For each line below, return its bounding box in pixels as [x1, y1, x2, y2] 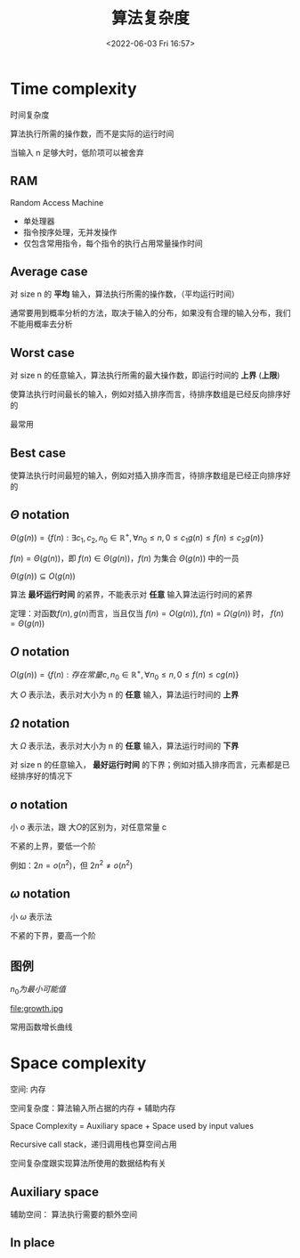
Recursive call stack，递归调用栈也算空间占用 [10, 1139, 177, 1149]
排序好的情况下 [17, 771, 73, 782]
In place [10, 1235, 55, 1251]
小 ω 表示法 [10, 911, 53, 921]
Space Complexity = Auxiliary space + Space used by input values [10, 1121, 255, 1132]
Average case [10, 264, 88, 279]
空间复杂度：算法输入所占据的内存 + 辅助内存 [10, 1103, 176, 1114]
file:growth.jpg [10, 1003, 63, 1014]
